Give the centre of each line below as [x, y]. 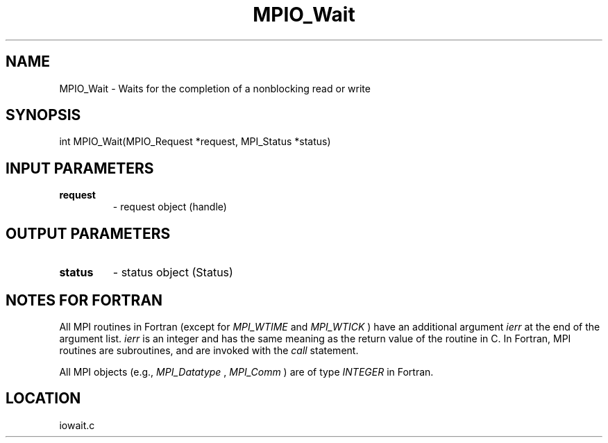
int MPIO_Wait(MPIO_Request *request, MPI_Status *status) [195, 142]
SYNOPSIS [43, 115]
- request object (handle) [170, 207]
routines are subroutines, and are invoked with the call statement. [209, 350]
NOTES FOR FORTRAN [84, 300]
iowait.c [77, 425]
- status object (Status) [173, 273]
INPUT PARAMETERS [80, 168]
